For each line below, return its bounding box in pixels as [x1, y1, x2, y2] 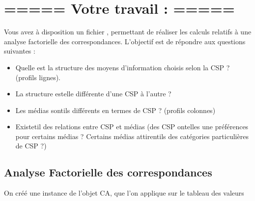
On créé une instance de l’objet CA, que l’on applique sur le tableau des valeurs [4, 188, 244, 198]
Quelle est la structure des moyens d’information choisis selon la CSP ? [15, 62, 230, 72]
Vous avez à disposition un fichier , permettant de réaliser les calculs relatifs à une [4, 27, 252, 37]
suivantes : [4, 46, 35, 56]
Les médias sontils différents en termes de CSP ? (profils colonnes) [15, 105, 216, 115]
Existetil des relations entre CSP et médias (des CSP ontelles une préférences [15, 121, 249, 132]
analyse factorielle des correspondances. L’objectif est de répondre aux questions [4, 36, 246, 46]
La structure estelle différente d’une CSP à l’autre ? [15, 88, 171, 99]
